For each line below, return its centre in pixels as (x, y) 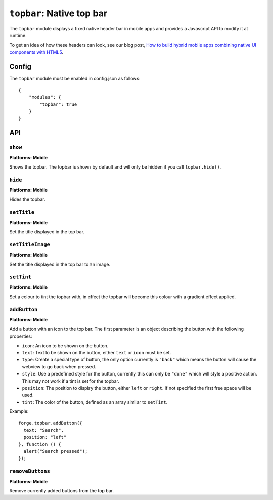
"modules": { (45, 97)
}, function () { (40, 444)
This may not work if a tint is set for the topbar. (71, 381)
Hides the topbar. (27, 199)
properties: (21, 336)
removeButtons (30, 471)
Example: (19, 411)
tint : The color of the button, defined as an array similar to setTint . (95, 402)
